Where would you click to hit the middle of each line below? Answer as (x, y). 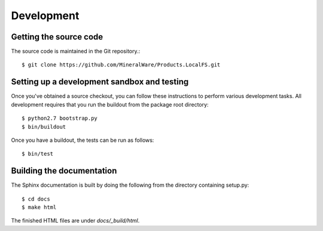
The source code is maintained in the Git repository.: (76, 51)
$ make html (39, 207)
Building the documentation (64, 171)
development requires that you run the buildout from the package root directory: (110, 104)
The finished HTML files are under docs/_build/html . (75, 221)
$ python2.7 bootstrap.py (60, 118)
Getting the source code (57, 37)
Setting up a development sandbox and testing (100, 82)
